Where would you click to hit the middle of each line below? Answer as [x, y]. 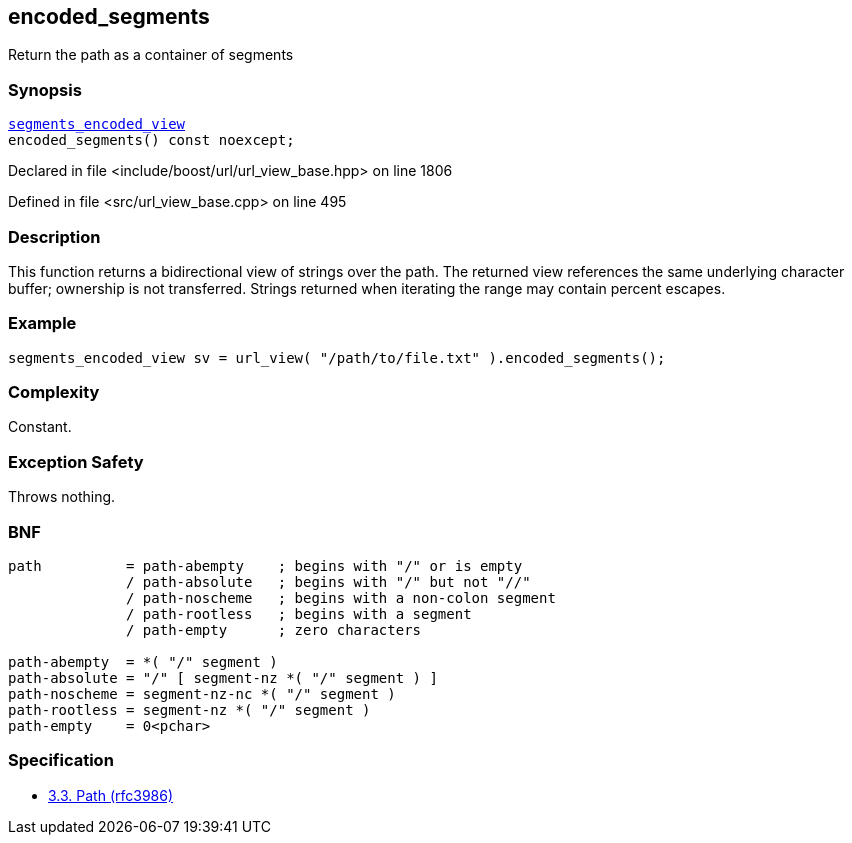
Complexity [54, 392]
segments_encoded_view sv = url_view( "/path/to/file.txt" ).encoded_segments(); [337, 357]
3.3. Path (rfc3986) [111, 795]
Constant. [40, 427]
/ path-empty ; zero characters [274, 629]
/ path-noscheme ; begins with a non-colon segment [341, 597]
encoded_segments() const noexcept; [151, 140]
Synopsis [45, 89]
